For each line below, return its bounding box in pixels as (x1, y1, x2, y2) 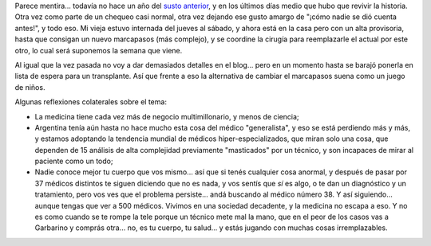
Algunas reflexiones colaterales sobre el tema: (14, 97, 168, 107)
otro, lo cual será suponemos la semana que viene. (14, 45, 183, 55)
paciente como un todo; (34, 156, 113, 166)
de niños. (14, 82, 45, 92)
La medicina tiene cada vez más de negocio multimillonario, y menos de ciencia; (34, 111, 299, 121)
